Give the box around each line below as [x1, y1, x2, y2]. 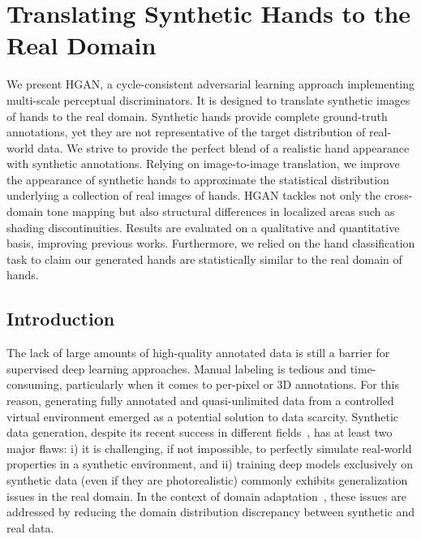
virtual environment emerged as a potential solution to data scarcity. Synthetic [6, 407, 399, 425]
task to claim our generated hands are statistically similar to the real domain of [6, 250, 402, 267]
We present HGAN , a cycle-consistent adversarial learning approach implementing [6, 75, 415, 93]
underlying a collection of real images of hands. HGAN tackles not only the [6, 187, 381, 204]
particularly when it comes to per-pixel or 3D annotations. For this [66, 376, 399, 393]
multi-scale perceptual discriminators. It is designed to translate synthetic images [6, 91, 410, 108]
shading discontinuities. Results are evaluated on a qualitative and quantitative [6, 218, 400, 235]
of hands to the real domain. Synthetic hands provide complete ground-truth [6, 107, 388, 124]
